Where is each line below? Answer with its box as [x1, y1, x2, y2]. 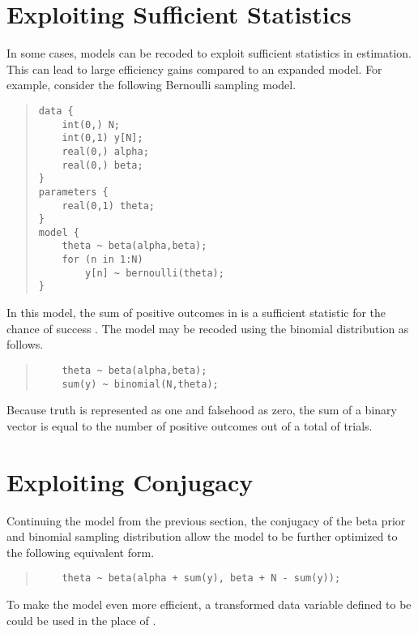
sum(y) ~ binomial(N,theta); [62, 378, 219, 390]
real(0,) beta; [62, 159, 143, 171]
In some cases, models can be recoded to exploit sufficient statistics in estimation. [6, 45, 412, 62]
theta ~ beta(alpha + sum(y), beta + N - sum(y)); [62, 572, 341, 585]
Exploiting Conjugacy [6, 465, 254, 498]
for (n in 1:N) [62, 254, 143, 266]
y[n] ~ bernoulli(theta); [85, 267, 224, 279]
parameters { [38, 186, 109, 198]
